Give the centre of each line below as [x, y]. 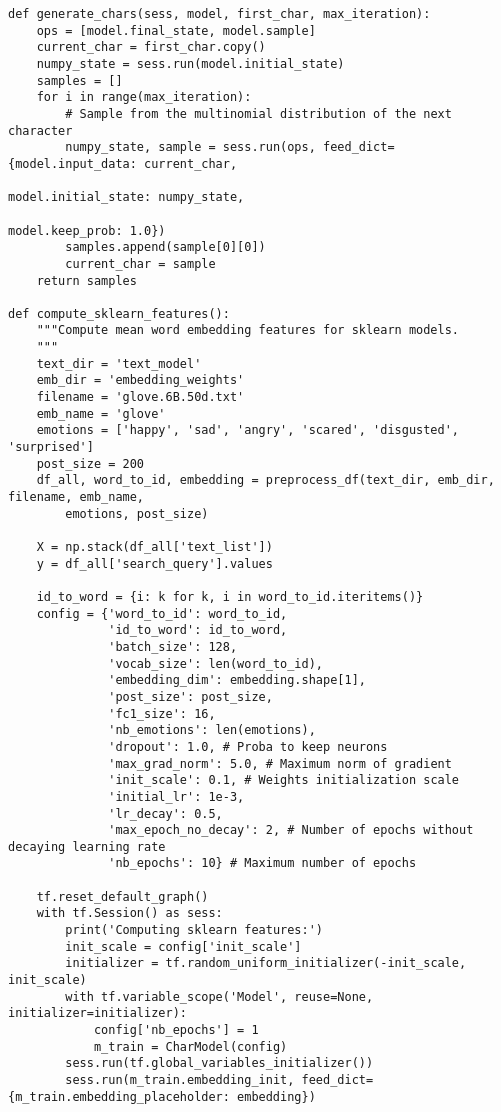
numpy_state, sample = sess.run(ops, [190, 147]
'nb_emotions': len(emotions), [212, 730]
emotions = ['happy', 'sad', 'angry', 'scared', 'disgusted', [248, 430]
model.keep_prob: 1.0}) [87, 230]
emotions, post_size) [137, 513]
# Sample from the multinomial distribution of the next [258, 113]
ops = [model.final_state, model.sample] [176, 30]
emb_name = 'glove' [101, 413]
